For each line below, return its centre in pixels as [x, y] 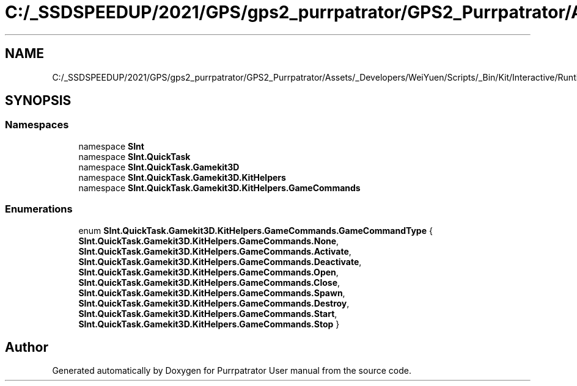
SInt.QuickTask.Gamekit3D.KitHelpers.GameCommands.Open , [208, 272]
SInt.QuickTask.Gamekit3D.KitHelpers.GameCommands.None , [209, 241]
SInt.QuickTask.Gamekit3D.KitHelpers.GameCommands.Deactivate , [220, 261]
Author [27, 347]
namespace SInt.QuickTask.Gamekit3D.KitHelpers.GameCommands [219, 188]
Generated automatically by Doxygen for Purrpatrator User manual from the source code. [232, 371]
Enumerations [39, 209]
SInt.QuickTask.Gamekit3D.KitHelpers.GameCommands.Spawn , [212, 293]
